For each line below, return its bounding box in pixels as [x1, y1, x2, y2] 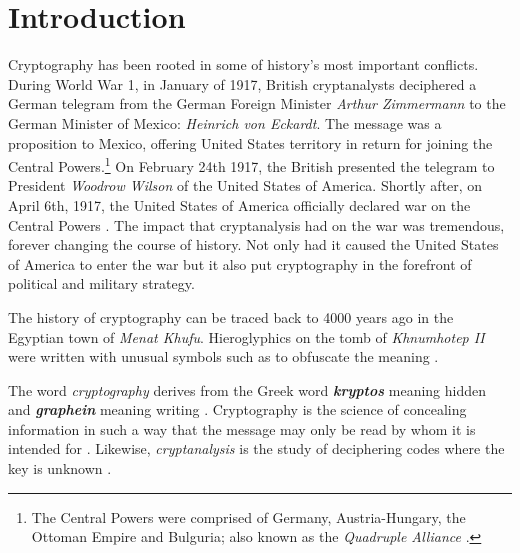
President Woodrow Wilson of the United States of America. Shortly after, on [8, 175, 483, 196]
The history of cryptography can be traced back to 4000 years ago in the [8, 306, 454, 327]
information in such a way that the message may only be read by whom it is [8, 418, 476, 439]
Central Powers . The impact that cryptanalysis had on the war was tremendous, [8, 214, 505, 235]
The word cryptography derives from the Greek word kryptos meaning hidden [8, 379, 486, 400]
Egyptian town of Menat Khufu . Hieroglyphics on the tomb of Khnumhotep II [8, 326, 485, 347]
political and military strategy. [8, 273, 195, 294]
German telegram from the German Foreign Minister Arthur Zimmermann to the [8, 93, 506, 114]
